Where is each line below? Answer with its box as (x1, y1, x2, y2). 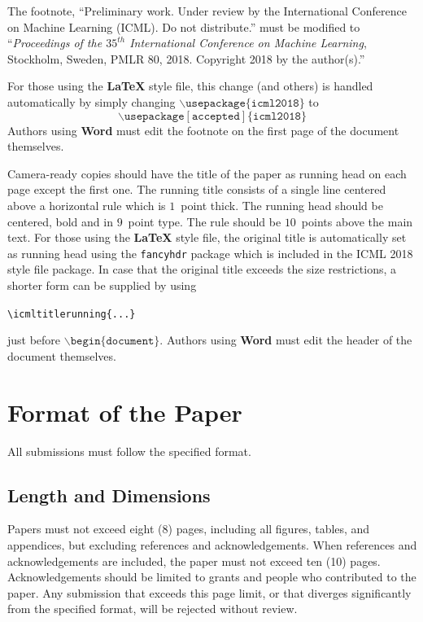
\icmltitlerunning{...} (7, 308, 136, 320)
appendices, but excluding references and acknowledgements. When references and (7, 536, 417, 553)
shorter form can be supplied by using (7, 276, 197, 293)
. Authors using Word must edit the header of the (159, 331, 412, 348)
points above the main (301, 212, 413, 230)
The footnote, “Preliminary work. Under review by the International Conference (7, 2, 407, 19)
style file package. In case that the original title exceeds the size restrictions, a (7, 261, 397, 278)
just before (7, 331, 61, 348)
